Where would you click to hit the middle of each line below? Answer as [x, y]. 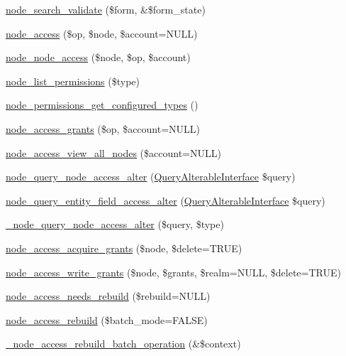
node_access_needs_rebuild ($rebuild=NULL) [108, 296]
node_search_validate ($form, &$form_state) [106, 9]
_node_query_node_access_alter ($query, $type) [115, 224]
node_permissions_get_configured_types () [102, 105]
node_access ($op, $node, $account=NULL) [102, 33]
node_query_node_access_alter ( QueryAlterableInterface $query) [151, 177]
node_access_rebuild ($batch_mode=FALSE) [107, 319]
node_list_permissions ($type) [73, 81]
